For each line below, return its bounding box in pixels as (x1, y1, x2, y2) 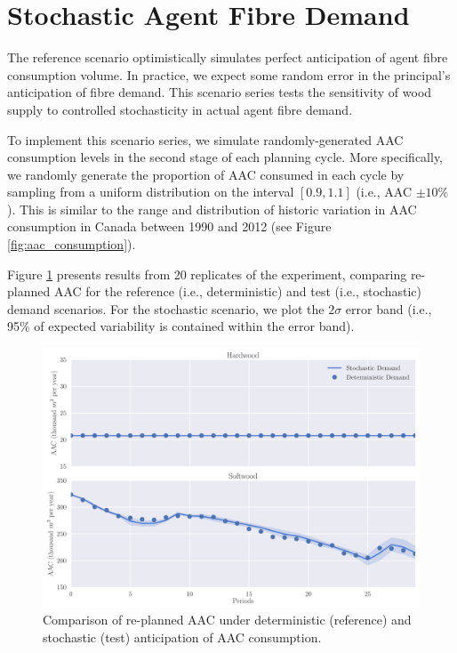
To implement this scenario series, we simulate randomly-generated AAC (7, 130, 404, 149)
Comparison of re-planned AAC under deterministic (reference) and (43, 610, 412, 629)
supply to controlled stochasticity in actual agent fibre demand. (7, 100, 353, 118)
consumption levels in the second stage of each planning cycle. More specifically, (7, 148, 444, 166)
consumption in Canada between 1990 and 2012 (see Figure (7, 217, 332, 236)
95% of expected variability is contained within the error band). (7, 317, 355, 335)
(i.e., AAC (356, 182, 413, 201)
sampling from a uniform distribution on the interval (7, 182, 294, 201)
